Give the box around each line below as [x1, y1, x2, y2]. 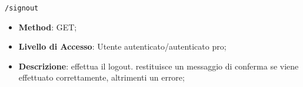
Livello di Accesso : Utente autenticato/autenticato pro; [18, 40, 227, 53]
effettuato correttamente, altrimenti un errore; [18, 71, 185, 83]
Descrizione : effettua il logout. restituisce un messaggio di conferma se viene [18, 60, 299, 72]
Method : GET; [18, 20, 77, 33]
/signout [5, 4, 39, 12]
